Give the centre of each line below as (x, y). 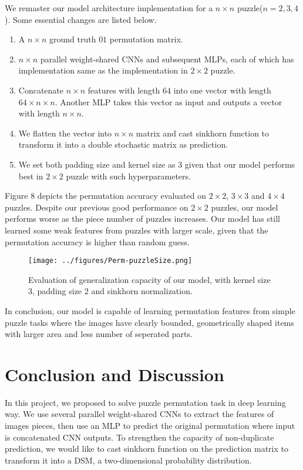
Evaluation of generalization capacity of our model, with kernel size (149, 279)
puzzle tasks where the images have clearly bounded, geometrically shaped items (149, 322)
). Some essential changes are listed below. (81, 19)
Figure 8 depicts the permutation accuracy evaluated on (105, 196)
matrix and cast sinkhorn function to (203, 133)
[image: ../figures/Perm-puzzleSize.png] (110, 261)
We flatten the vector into (65, 133)
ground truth (73, 39)
